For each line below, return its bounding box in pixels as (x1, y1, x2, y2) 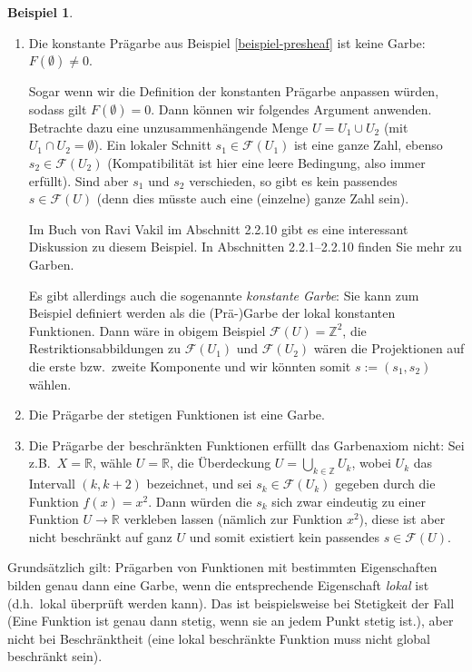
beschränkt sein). (7, 647, 103, 666)
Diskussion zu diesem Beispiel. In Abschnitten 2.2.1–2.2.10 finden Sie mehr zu (28, 237, 462, 256)
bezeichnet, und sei (146, 474, 252, 493)
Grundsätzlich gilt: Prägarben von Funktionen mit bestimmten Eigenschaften (7, 558, 438, 577)
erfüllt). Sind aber (28, 171, 129, 190)
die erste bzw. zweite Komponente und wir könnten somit (28, 356, 351, 375)
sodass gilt (28, 99, 87, 118)
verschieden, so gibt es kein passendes (189, 171, 398, 190)
